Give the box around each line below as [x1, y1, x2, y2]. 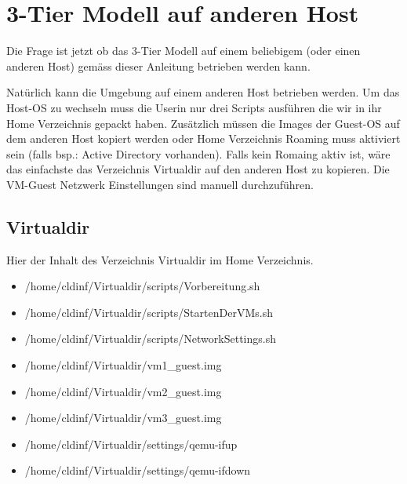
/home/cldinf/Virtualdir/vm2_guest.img [24, 383, 222, 399]
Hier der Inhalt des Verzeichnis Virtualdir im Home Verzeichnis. [6, 251, 314, 267]
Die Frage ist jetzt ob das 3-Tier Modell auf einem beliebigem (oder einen [6, 42, 361, 59]
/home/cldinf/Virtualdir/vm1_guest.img [24, 357, 222, 373]
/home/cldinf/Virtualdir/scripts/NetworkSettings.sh [24, 330, 276, 347]
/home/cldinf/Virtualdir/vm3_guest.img [24, 409, 222, 426]
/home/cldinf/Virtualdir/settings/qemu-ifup [24, 435, 238, 452]
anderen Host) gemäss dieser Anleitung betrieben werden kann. [6, 57, 311, 74]
